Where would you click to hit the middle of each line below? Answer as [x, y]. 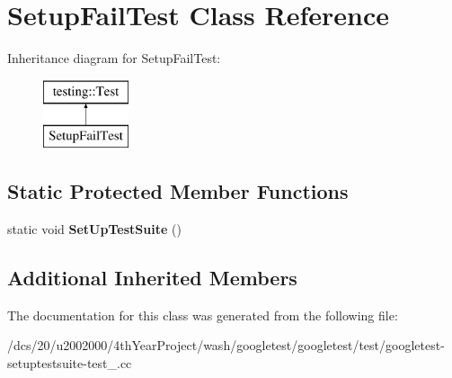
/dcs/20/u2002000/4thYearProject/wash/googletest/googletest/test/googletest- [226, 345]
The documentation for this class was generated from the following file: [203, 315]
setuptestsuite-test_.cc [70, 363]
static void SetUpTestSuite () [94, 229]
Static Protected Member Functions [178, 191]
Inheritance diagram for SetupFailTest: [114, 58]
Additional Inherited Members [152, 278]
